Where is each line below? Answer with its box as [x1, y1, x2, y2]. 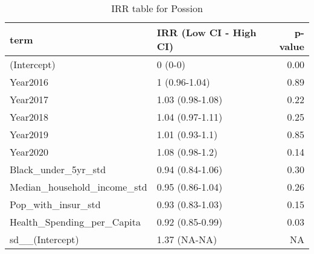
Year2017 [10, 92, 49, 106]
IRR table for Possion [111, 1, 203, 15]
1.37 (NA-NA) [156, 232, 217, 246]
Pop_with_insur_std [10, 197, 101, 211]
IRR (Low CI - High [156, 25, 257, 39]
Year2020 [10, 145, 49, 159]
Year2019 [10, 127, 49, 141]
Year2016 [10, 75, 49, 89]
